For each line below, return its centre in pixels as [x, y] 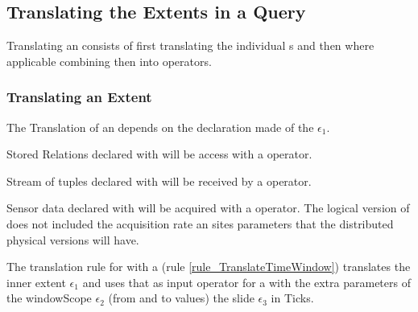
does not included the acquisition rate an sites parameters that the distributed [200, 223]
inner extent [36, 282]
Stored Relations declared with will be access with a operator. [159, 154]
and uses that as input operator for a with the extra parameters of [246, 282]
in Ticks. [292, 298]
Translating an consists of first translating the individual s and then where [190, 45]
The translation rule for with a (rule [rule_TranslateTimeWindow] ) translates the [209, 267]
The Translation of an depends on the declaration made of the [160, 127]
